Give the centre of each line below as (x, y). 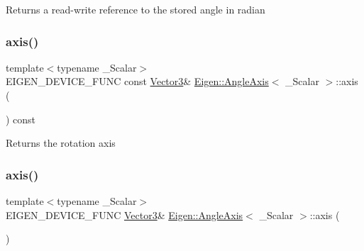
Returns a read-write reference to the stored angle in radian (136, 9)
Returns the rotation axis (61, 143)
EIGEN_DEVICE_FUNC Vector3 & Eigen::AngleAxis (125, 214)
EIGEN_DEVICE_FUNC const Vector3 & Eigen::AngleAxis (137, 81)
